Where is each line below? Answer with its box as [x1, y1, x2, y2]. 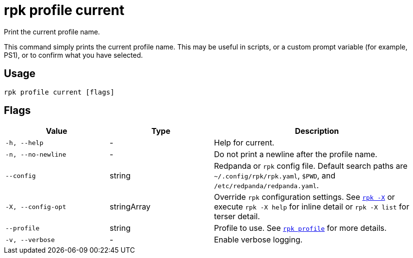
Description [295, 126, 339, 136]
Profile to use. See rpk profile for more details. [214, 223, 387, 233]
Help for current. [214, 138, 275, 148]
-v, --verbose [5, 236, 55, 243]
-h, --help [5, 139, 44, 146]
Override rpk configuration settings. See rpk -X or [214, 192, 395, 202]
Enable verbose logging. [214, 235, 303, 245]
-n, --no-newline [5, 150, 66, 158]
